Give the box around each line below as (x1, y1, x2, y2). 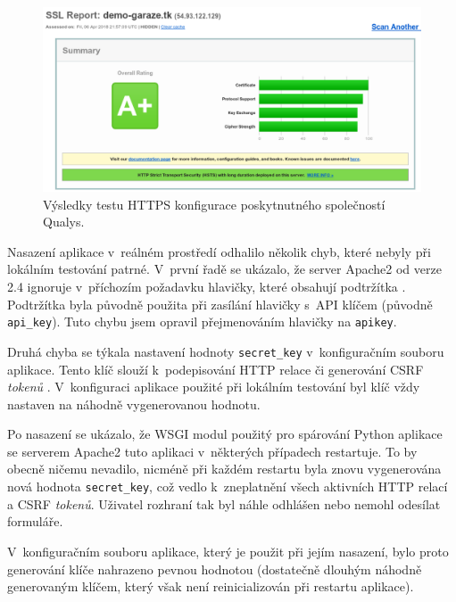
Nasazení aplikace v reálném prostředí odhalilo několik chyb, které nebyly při (7, 242, 431, 260)
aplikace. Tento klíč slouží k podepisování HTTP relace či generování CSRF (7, 359, 424, 378)
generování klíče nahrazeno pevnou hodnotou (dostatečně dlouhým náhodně (7, 559, 422, 578)
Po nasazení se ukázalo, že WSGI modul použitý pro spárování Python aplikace (7, 425, 443, 443)
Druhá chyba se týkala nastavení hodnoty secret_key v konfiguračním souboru (7, 342, 444, 360)
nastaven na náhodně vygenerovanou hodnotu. (7, 394, 261, 413)
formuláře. (7, 512, 63, 531)
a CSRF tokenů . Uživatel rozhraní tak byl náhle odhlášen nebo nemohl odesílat (7, 494, 441, 513)
